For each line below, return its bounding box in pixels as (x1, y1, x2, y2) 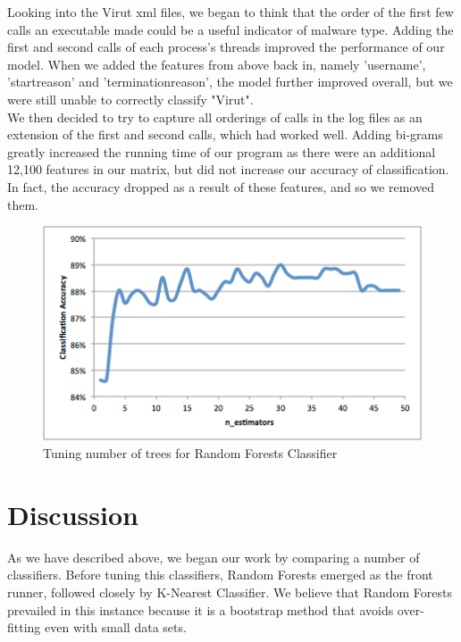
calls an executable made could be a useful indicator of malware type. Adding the (7, 20, 454, 38)
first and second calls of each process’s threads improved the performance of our (7, 38, 445, 56)
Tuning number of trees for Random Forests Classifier (43, 444, 338, 463)
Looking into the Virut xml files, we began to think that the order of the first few (7, 3, 454, 21)
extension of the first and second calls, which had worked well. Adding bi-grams (7, 125, 443, 144)
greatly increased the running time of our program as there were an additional (7, 142, 436, 161)
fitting (7, 618, 41, 637)
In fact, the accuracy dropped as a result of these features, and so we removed (7, 177, 435, 196)
